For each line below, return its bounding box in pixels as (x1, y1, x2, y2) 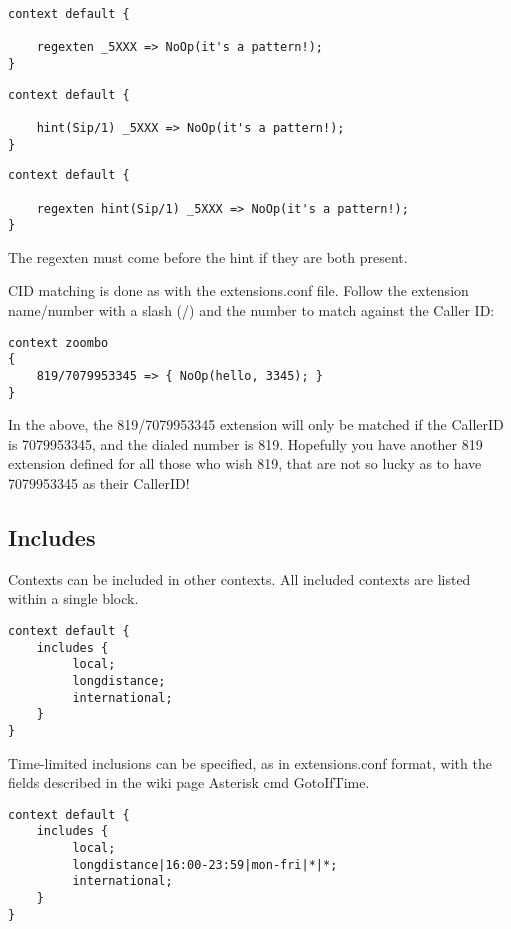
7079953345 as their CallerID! (8, 473, 190, 494)
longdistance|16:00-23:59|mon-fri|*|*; (72, 857, 338, 872)
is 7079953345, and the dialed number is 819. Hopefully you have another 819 (8, 433, 483, 454)
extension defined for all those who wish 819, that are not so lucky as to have (8, 453, 482, 474)
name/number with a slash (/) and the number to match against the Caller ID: (8, 300, 495, 321)
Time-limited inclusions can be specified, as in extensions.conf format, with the (8, 752, 492, 773)
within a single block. (8, 588, 139, 609)
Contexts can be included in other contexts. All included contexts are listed (8, 568, 471, 589)
